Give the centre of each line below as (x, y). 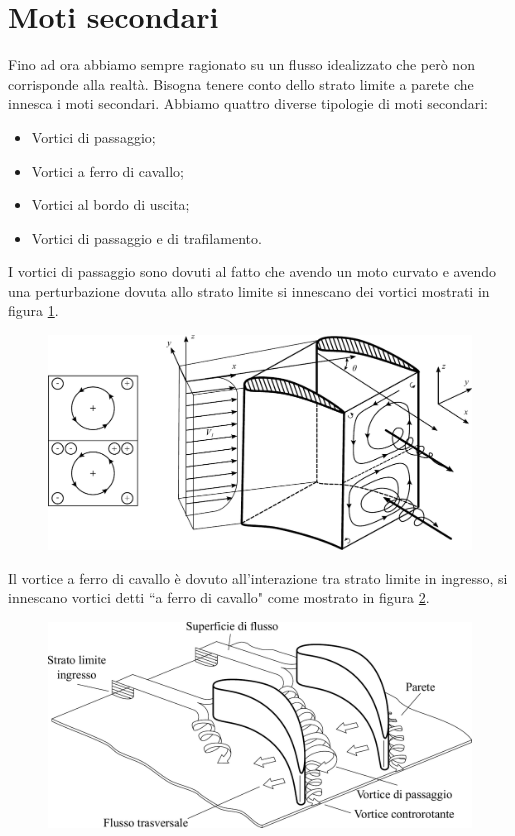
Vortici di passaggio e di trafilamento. (146, 237)
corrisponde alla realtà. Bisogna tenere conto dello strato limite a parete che (241, 83)
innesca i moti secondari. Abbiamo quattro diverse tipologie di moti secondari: (248, 103)
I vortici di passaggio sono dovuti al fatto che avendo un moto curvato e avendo (252, 271)
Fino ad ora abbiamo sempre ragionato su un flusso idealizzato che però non (241, 64)
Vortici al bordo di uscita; (110, 204)
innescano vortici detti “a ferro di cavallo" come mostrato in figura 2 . (219, 597)
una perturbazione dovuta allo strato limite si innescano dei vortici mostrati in (249, 290)
